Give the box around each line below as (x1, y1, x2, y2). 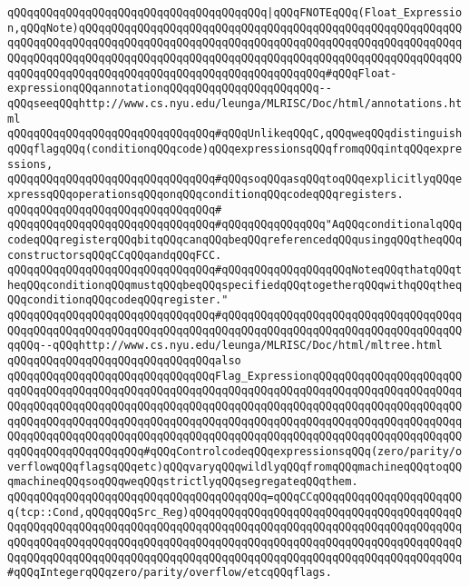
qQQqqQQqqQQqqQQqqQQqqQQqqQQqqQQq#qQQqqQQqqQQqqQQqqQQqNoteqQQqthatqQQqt (7, 263, 463, 277)
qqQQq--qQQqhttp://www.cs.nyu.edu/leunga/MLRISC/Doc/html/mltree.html (7, 339, 443, 353)
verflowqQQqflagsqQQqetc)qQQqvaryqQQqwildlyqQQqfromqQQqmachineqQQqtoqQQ (7, 460, 463, 473)
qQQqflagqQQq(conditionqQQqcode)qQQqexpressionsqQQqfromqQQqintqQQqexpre (7, 142, 463, 155)
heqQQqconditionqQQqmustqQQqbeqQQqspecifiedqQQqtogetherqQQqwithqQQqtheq (7, 278, 463, 292)
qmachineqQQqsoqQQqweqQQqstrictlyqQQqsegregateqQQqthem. (7, 475, 358, 489)
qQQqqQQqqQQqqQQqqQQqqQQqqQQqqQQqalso (7, 354, 241, 368)
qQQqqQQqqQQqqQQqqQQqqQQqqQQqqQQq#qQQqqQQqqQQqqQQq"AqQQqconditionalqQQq (7, 218, 463, 232)
